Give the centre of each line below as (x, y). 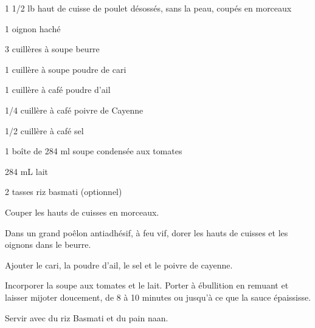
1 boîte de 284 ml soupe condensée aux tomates (94, 151)
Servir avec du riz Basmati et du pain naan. (87, 317)
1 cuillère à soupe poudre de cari (66, 69)
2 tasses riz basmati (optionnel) (64, 192)
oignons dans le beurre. (48, 244)
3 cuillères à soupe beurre (52, 49)
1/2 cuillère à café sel (44, 130)
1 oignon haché (33, 28)
